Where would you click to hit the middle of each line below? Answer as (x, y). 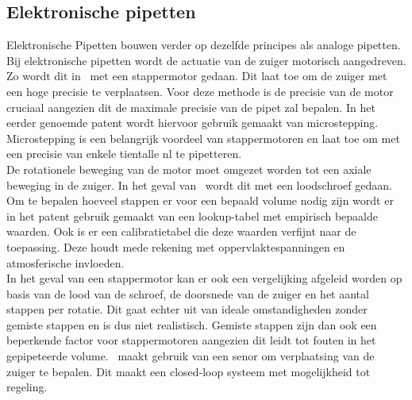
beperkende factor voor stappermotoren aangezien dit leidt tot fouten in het (191, 340)
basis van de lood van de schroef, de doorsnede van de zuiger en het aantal (188, 293)
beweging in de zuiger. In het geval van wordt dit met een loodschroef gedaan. (199, 185)
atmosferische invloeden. (65, 262)
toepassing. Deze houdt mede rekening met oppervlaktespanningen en (176, 246)
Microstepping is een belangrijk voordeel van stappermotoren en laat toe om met (203, 138)
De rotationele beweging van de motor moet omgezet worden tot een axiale (189, 169)
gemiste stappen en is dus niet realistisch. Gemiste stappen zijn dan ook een (192, 324)
